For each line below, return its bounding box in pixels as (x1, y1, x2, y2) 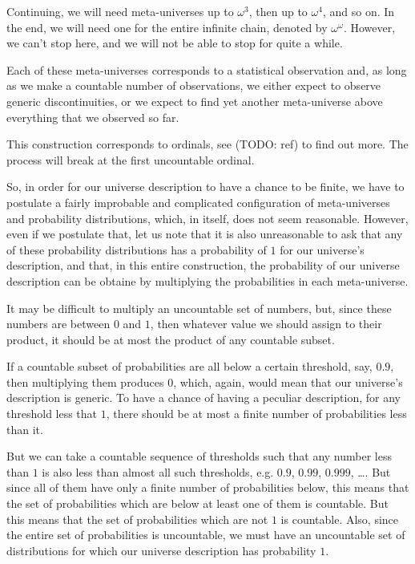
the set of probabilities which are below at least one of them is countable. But (6, 495, 389, 512)
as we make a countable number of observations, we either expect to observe (6, 77, 381, 94)
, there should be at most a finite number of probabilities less (106, 405, 407, 422)
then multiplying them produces (6, 373, 164, 390)
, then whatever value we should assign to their (150, 315, 382, 332)
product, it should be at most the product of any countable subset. (6, 331, 335, 347)
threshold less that (6, 405, 98, 422)
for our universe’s (280, 241, 365, 258)
